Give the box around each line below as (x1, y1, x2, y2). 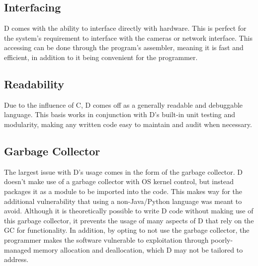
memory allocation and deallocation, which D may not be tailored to (33, 244, 243, 255)
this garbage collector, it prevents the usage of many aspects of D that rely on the (4, 215, 254, 225)
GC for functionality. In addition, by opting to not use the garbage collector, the (4, 225, 250, 235)
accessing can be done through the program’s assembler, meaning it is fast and (4, 42, 244, 53)
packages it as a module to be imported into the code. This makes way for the (4, 186, 243, 196)
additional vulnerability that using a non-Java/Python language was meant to (4, 196, 242, 206)
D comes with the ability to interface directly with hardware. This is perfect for (4, 23, 247, 33)
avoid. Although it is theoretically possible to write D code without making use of (4, 205, 254, 216)
